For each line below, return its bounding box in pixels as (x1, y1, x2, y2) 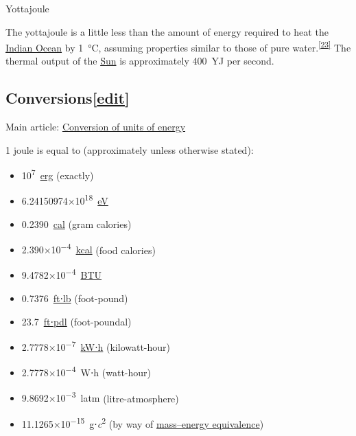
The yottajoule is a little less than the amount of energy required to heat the (5, 24, 329, 38)
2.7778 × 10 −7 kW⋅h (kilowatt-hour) (21, 338, 171, 354)
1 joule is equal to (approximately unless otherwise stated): (5, 142, 254, 157)
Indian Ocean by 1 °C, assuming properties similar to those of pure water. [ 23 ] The (5, 38, 351, 54)
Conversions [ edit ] (5, 87, 130, 108)
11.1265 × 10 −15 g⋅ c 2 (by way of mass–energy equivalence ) (21, 414, 264, 431)
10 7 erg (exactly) (21, 166, 94, 183)
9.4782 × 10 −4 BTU (21, 266, 102, 282)
